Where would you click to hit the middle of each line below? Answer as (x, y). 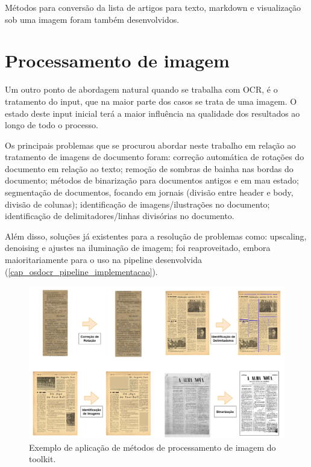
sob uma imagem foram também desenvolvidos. (92, 19)
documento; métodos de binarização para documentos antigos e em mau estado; (152, 180)
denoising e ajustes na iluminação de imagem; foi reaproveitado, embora (138, 248)
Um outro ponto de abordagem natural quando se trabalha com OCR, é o (141, 89)
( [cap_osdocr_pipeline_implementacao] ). (81, 271)
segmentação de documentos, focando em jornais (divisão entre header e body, (149, 192)
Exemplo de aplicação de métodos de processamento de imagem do (152, 447)
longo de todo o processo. (52, 125)
